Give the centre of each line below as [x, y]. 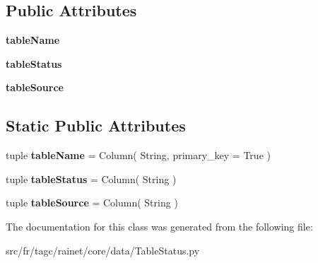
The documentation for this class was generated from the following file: [159, 226]
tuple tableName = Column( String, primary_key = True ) [138, 155]
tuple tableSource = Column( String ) [92, 203]
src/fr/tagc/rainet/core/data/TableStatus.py [103, 250]
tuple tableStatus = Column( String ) [91, 179]
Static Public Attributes [96, 125]
